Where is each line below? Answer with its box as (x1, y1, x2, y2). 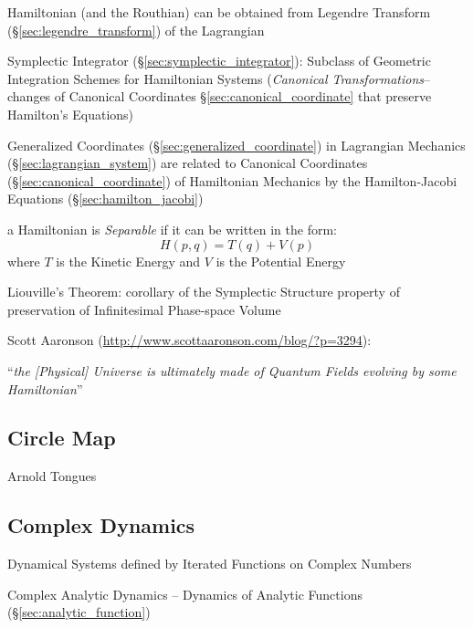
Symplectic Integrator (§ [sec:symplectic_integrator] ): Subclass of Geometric (7, 51, 431, 70)
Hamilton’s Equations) (7, 104, 134, 123)
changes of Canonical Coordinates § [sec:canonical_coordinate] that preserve (7, 87, 432, 106)
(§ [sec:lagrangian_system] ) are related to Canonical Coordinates (7, 153, 368, 173)
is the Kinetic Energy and (56, 251, 201, 270)
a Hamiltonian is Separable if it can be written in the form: (7, 219, 337, 238)
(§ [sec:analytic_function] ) (7, 602, 151, 622)
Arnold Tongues (7, 466, 97, 486)
